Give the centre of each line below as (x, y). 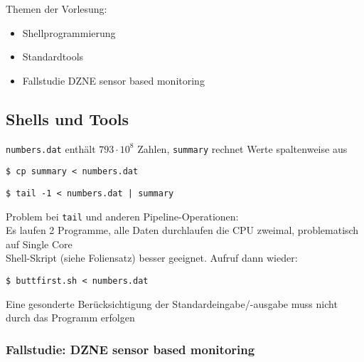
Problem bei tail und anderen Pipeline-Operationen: (122, 216)
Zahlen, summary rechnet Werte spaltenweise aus (242, 148)
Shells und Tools (68, 118)
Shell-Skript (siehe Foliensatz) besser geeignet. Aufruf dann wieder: (152, 258)
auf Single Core (39, 244)
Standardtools (53, 57)
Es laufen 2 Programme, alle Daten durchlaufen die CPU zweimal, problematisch (182, 230)
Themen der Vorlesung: (57, 9)
